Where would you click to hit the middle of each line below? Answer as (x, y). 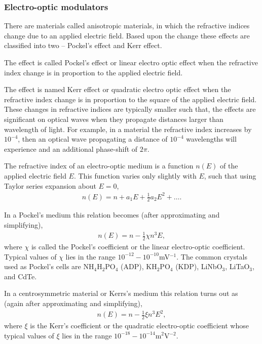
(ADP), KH (139, 266)
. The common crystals (212, 256)
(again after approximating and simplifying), (73, 303)
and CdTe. (21, 276)
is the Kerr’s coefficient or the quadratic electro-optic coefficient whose (139, 325)
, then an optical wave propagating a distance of (93, 139)
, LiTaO (237, 266)
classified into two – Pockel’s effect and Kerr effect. (83, 45)
